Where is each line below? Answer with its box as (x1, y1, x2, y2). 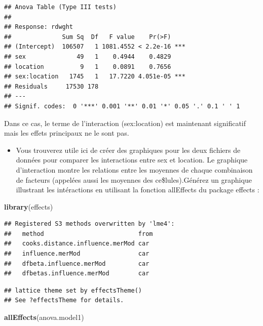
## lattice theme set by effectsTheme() (4, 287, 142, 294)
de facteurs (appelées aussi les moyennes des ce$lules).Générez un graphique (16, 174, 252, 185)
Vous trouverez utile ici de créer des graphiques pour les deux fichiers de (16, 144, 241, 155)
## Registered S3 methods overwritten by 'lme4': (4, 220, 175, 228)
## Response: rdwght (4, 23, 73, 31)
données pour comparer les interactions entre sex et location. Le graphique (16, 154, 248, 165)
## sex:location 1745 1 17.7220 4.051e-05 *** (4, 73, 185, 80)
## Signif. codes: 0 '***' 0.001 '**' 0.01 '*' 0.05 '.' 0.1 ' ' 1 (4, 102, 240, 110)
